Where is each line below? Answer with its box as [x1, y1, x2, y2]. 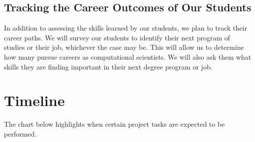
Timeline [4, 90, 65, 110]
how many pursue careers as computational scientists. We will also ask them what [4, 51, 251, 62]
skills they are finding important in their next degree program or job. [4, 61, 213, 71]
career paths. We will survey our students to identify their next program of [4, 32, 230, 42]
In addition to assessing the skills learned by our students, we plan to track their [4, 23, 247, 33]
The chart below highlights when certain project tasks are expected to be [4, 119, 225, 129]
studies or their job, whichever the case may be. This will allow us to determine [4, 42, 244, 52]
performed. [4, 128, 37, 139]
